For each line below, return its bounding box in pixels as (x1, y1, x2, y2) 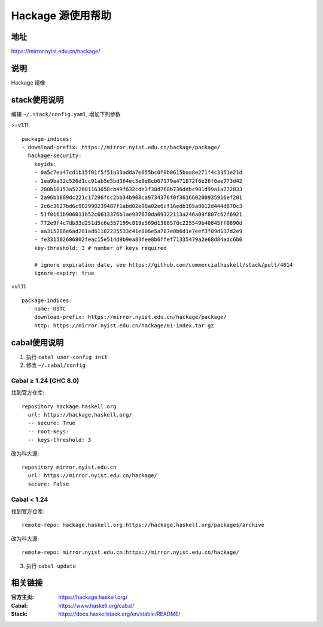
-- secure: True (28, 420, 76, 427)
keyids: (33, 161, 57, 167)
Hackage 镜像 (11, 79, 45, 86)
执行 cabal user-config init (26, 353, 108, 360)
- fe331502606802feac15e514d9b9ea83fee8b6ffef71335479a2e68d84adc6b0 (33, 236, 243, 243)
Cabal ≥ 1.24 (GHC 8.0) (11, 376, 80, 385)
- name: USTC (28, 306, 66, 312)
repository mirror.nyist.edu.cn (22, 464, 117, 471)
